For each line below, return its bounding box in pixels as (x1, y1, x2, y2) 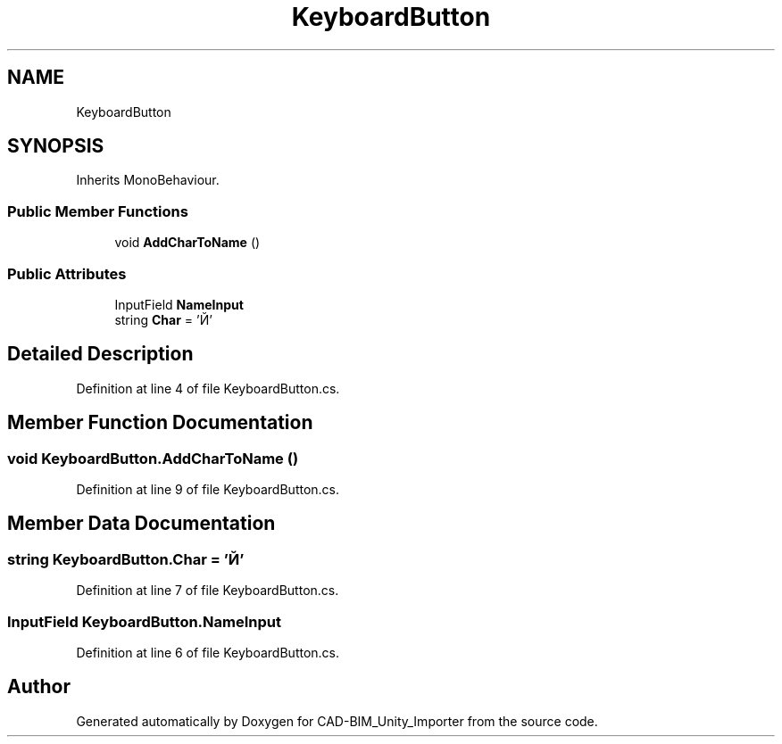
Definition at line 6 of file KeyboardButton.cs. (76, 644, 340, 660)
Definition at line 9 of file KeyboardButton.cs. (76, 482, 340, 497)
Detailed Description (7, 343, 194, 366)
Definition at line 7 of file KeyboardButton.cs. (76, 583, 339, 599)
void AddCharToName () (114, 235, 261, 251)
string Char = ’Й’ (114, 311, 212, 327)
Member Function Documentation (7, 411, 313, 434)
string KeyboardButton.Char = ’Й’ (7, 550, 245, 568)
